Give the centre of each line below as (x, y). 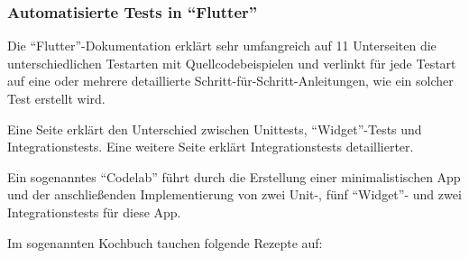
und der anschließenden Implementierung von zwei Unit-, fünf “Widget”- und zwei (234, 194)
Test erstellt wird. (56, 98)
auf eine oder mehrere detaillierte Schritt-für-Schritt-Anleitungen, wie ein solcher (230, 81)
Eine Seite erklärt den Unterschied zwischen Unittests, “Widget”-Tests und (215, 129)
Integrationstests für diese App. (94, 212)
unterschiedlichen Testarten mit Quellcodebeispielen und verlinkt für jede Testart (232, 63)
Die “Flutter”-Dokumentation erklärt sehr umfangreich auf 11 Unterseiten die (222, 46)
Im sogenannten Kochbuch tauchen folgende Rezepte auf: (165, 242)
